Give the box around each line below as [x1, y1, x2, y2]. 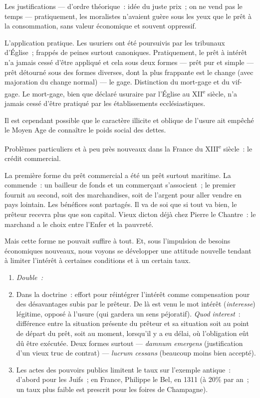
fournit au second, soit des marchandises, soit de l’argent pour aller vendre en [4, 189, 242, 199]
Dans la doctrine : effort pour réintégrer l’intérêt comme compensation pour [16, 288, 250, 299]
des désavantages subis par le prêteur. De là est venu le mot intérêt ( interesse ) [16, 298, 256, 309]
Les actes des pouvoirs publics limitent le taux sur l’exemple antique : [16, 364, 231, 374]
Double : [16, 271, 43, 282]
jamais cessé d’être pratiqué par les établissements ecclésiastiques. [4, 98, 206, 108]
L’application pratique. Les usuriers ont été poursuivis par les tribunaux [4, 37, 225, 47]
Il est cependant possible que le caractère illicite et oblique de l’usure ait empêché [4, 114, 254, 125]
